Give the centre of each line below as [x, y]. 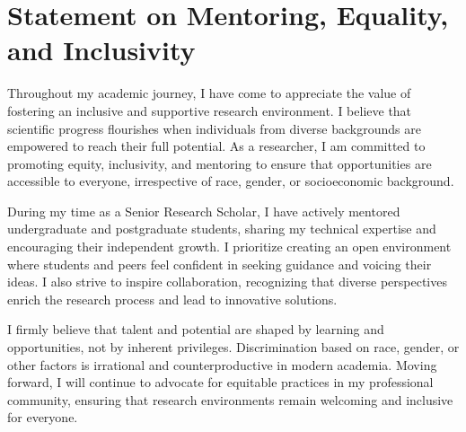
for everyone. [43, 417]
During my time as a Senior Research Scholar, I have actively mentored [204, 211]
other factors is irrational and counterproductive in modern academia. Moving [222, 364]
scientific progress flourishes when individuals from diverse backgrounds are [214, 128]
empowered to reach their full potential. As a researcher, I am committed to [216, 146]
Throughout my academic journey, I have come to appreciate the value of [209, 93]
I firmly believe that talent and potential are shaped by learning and [196, 329]
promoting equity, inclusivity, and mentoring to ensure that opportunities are [220, 163]
